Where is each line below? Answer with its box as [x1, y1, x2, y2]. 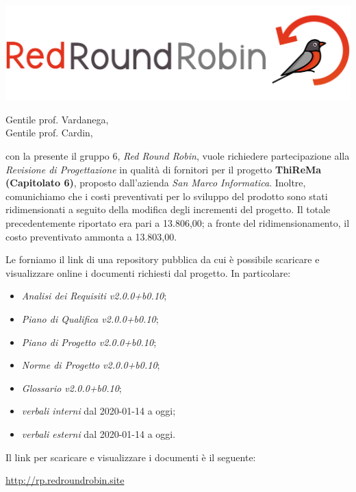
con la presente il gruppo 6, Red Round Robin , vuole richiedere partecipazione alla [5, 149, 350, 163]
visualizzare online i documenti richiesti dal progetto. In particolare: [5, 265, 291, 280]
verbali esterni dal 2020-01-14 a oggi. [21, 426, 176, 441]
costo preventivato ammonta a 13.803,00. [5, 229, 177, 243]
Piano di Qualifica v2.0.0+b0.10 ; [21, 312, 159, 326]
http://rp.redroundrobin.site [5, 473, 125, 487]
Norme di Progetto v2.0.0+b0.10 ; [21, 358, 160, 372]
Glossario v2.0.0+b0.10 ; [21, 380, 122, 395]
